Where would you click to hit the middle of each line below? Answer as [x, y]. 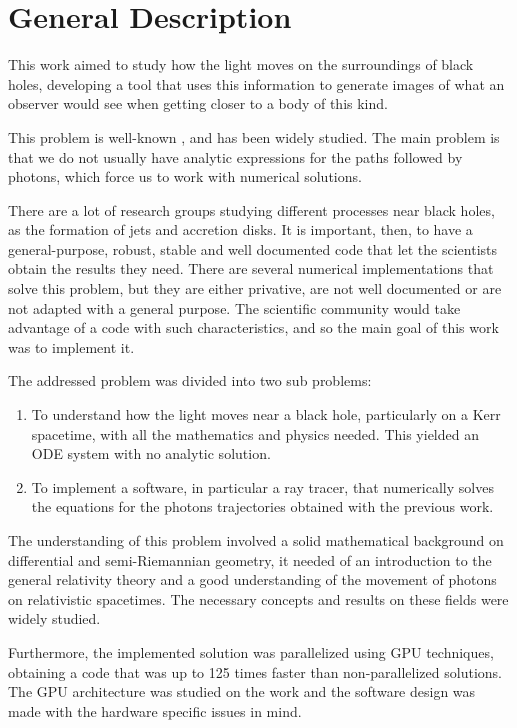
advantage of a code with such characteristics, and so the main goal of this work [253, 327]
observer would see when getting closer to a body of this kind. [198, 103]
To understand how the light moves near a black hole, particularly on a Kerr [266, 414]
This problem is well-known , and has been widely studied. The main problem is [254, 136]
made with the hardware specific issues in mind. [155, 710]
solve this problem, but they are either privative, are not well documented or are [255, 288]
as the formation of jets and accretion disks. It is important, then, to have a [240, 229]
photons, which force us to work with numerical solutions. [185, 176]
